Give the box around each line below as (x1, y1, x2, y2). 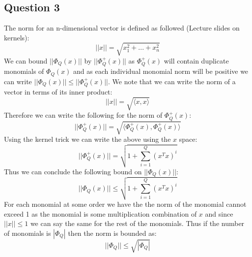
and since (205, 208, 233, 219)
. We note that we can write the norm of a (108, 76, 236, 86)
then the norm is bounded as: (68, 227, 157, 238)
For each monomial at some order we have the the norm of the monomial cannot (4, 198, 247, 209)
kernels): (4, 32, 29, 42)
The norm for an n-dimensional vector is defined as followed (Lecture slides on (4, 23, 240, 33)
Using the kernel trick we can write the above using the (4, 134, 171, 144)
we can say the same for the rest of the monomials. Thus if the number (30, 218, 245, 228)
